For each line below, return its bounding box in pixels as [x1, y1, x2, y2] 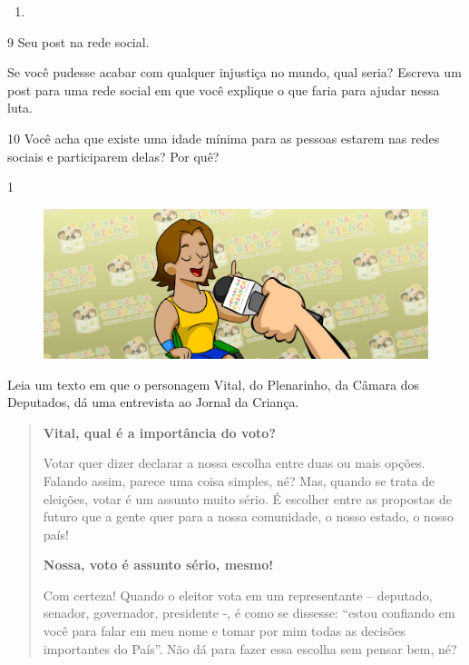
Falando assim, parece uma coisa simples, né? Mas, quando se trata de [43, 471, 435, 490]
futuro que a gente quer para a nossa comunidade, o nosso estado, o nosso [43, 507, 454, 526]
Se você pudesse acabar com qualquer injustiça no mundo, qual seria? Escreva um [7, 63, 462, 82]
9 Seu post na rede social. [7, 32, 150, 51]
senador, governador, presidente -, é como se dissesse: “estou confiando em [43, 603, 455, 622]
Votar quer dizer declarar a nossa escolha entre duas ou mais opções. [43, 453, 425, 472]
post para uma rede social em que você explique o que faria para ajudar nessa [7, 80, 440, 99]
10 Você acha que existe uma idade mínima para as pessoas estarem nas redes [7, 128, 440, 147]
